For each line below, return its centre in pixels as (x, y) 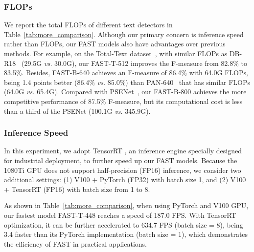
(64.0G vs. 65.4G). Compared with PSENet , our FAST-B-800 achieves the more (125, 92)
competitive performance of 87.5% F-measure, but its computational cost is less (123, 101)
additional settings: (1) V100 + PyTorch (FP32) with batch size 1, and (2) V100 (125, 179)
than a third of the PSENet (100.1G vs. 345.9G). (77, 111)
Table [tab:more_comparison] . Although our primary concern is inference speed (124, 34)
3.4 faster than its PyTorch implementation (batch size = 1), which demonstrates (126, 234)
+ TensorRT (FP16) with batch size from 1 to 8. (77, 189)
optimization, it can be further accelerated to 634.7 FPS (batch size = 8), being (124, 224)
